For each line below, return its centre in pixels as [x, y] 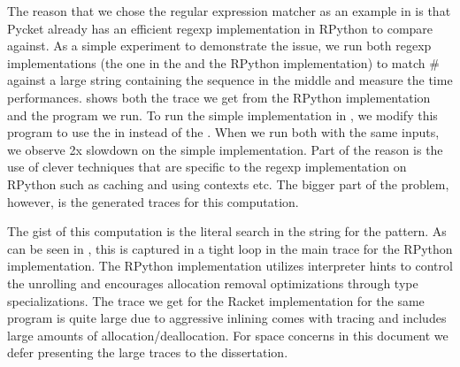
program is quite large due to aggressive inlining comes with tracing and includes [227, 318]
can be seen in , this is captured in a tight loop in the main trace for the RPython [230, 248]
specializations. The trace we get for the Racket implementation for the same [216, 300]
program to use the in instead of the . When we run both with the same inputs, [223, 132]
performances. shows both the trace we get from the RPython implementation [219, 97]
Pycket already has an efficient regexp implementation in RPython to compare [220, 28]
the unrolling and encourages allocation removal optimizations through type [213, 283]
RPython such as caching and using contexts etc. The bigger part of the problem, [228, 183]
